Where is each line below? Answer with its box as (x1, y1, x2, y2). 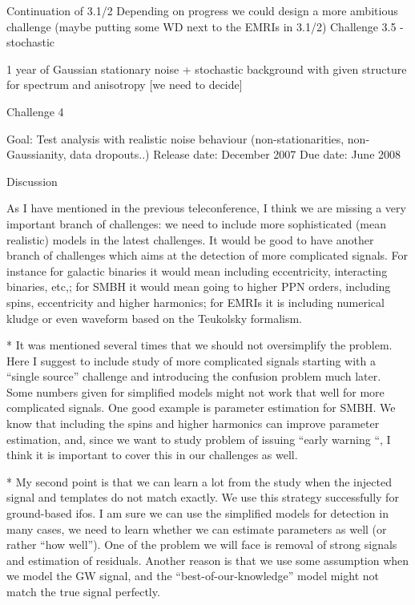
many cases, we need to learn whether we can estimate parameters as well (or (6, 520, 387, 537)
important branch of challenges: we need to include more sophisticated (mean (6, 215, 386, 232)
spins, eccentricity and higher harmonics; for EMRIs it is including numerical (6, 293, 385, 310)
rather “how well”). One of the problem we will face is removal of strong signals (6, 536, 397, 553)
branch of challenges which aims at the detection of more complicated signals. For (6, 247, 409, 264)
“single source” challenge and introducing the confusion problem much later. (6, 368, 381, 385)
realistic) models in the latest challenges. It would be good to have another (6, 231, 374, 248)
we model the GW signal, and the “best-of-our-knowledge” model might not (6, 567, 379, 584)
